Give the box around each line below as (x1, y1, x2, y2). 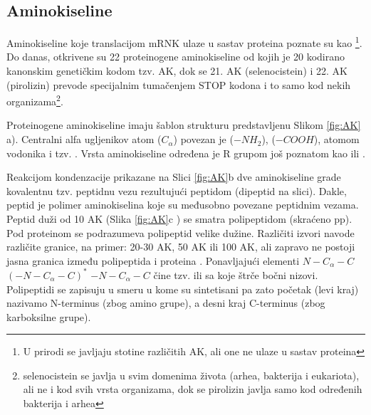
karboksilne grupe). (6, 309, 91, 324)
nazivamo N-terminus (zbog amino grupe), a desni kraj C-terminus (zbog (6, 295, 325, 310)
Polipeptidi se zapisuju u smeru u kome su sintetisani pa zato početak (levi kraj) (6, 281, 359, 296)
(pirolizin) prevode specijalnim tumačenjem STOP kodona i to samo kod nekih (6, 77, 351, 92)
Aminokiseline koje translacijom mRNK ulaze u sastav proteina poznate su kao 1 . (6, 33, 362, 50)
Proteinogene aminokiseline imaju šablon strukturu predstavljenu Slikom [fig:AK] (6, 117, 361, 132)
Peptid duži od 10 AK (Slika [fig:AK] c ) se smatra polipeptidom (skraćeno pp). (6, 211, 352, 226)
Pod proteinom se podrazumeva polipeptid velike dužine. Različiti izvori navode (6, 225, 355, 240)
